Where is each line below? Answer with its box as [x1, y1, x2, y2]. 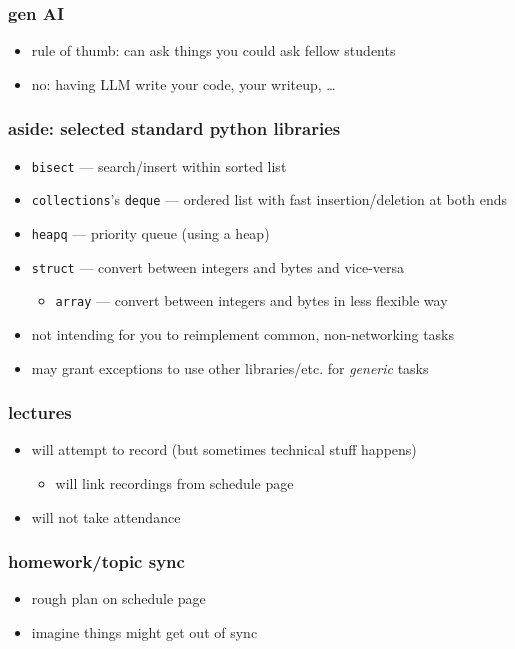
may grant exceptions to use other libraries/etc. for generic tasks [31, 357, 429, 378]
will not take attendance [31, 506, 181, 527]
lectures [8, 400, 72, 425]
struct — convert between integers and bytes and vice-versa [31, 256, 405, 277]
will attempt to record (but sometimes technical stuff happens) [31, 439, 417, 460]
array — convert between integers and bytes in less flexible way [55, 290, 448, 311]
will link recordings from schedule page [55, 472, 294, 493]
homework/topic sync [8, 549, 185, 574]
